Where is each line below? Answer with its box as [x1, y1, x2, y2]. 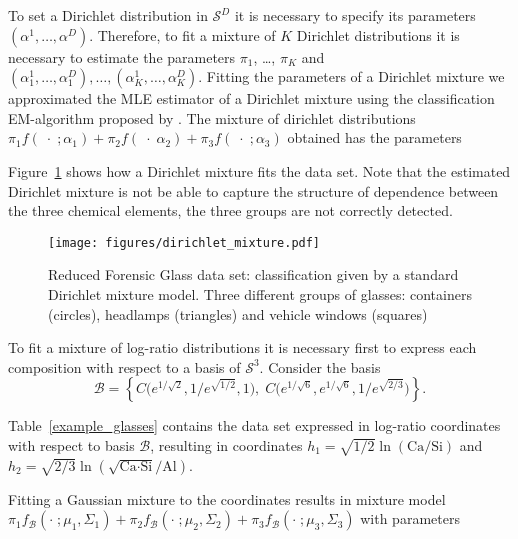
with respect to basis [8, 434, 135, 455]
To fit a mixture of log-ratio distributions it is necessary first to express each [8, 337, 477, 358]
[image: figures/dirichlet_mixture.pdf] [48, 235, 321, 250]
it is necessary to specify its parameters [234, 5, 476, 25]
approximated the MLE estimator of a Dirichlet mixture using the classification [8, 88, 495, 109]
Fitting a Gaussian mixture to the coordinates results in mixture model [8, 488, 446, 509]
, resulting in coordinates [150, 434, 303, 455]
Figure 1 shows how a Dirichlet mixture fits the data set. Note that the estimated [8, 160, 511, 181]
